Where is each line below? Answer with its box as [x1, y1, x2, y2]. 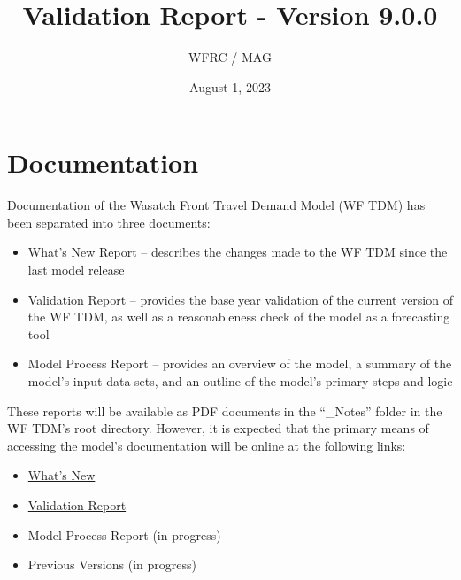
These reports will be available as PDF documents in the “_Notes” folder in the [7, 401, 442, 420]
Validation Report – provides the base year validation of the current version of [27, 290, 453, 308]
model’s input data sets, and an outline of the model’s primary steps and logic [27, 372, 453, 390]
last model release [27, 260, 125, 279]
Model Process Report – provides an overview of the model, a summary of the [27, 354, 452, 373]
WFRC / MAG [188, 48, 272, 66]
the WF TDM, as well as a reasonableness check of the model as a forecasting [27, 307, 450, 326]
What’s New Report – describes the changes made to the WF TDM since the [27, 243, 448, 261]
